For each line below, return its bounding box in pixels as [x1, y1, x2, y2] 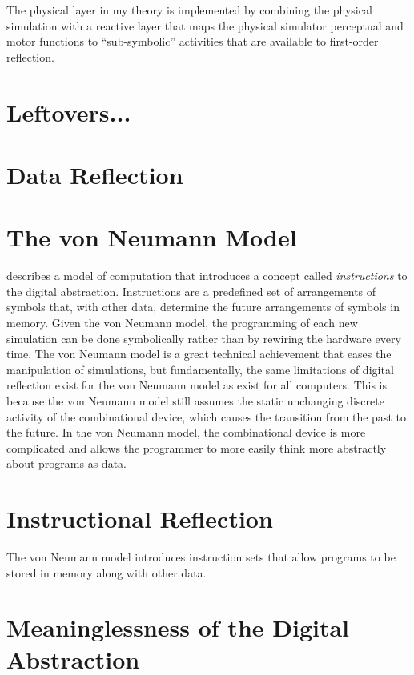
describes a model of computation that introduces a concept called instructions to [6, 267, 408, 284]
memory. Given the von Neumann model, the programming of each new [6, 314, 358, 331]
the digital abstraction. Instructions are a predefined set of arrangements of [6, 282, 376, 299]
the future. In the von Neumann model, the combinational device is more [6, 424, 366, 441]
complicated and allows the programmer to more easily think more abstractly [6, 439, 387, 456]
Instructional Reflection [6, 502, 273, 535]
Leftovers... [6, 95, 131, 128]
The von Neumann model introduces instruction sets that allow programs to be [6, 549, 396, 565]
